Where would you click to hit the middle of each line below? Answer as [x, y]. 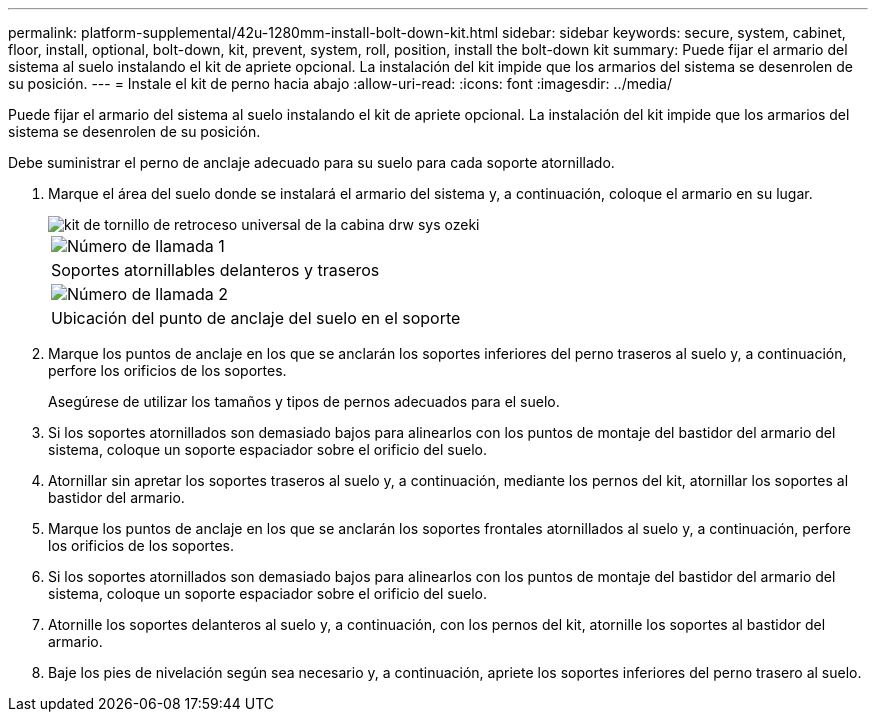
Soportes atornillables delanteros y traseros [215, 270]
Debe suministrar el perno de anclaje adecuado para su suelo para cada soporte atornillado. [311, 162]
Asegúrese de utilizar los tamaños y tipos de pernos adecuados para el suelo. [304, 401]
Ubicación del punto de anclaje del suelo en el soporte [256, 318]
